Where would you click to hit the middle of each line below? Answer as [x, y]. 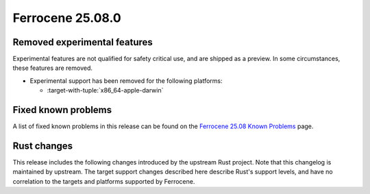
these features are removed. [52, 68]
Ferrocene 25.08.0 [67, 18]
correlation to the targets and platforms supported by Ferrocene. [104, 181]
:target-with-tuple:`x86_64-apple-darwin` [105, 90]
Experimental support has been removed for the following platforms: [126, 81]
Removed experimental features [83, 42]
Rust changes [43, 146]
